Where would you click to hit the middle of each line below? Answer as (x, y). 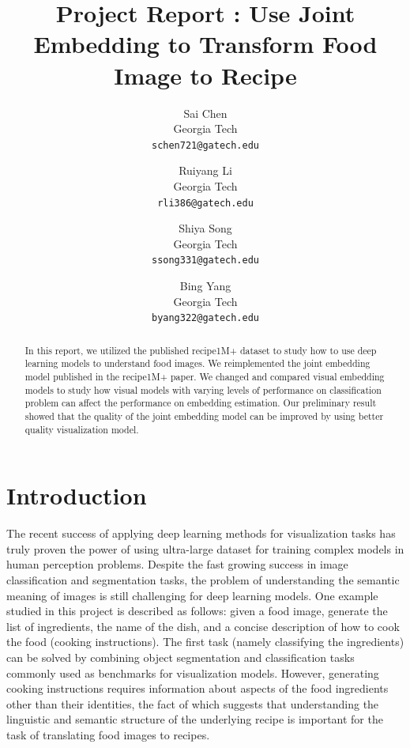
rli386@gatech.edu (205, 203)
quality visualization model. (82, 429)
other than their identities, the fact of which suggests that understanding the (193, 703)
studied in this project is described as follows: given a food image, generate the (197, 611)
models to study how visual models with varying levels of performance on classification (203, 389)
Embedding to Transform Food (205, 44)
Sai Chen (205, 113)
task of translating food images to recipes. (108, 734)
